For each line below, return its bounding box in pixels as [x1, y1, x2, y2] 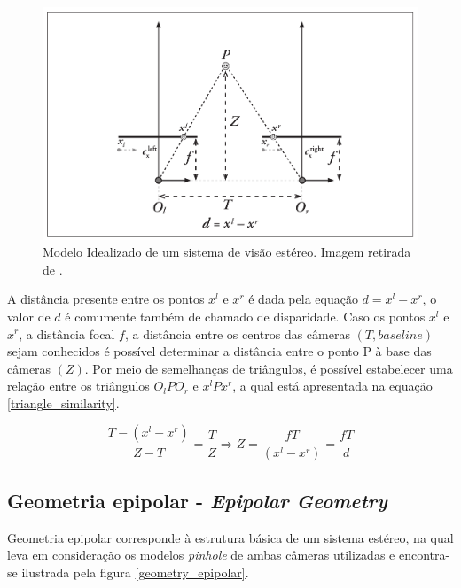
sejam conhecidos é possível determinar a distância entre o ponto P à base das [7, 342, 432, 360]
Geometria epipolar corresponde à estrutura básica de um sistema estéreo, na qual [7, 528, 454, 546]
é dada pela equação [248, 290, 358, 308]
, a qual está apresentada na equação [232, 376, 433, 395]
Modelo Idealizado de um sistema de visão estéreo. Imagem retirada [43, 243, 411, 261]
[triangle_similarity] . [7, 393, 120, 412]
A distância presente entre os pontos [7, 290, 205, 308]
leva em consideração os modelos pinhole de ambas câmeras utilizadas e [7, 545, 395, 564]
